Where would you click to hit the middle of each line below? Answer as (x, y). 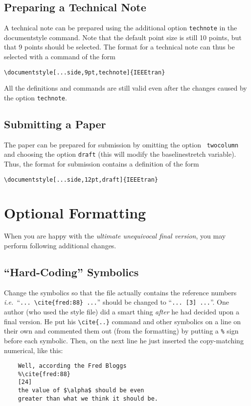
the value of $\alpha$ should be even (81, 391)
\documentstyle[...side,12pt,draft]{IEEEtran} (81, 179)
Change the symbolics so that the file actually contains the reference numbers (120, 292)
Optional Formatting (75, 212)
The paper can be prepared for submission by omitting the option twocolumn (121, 144)
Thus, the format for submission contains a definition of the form (102, 164)
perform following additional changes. (60, 246)
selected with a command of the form (60, 57)
